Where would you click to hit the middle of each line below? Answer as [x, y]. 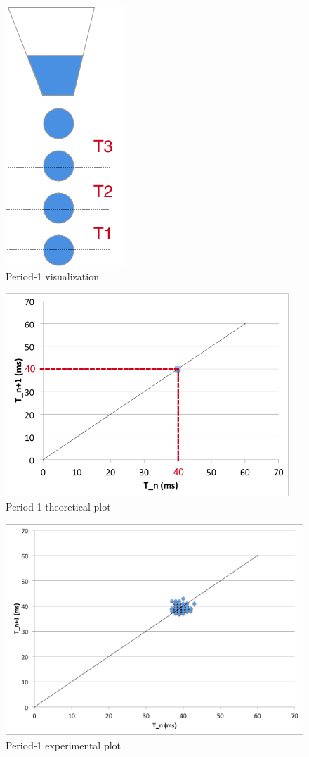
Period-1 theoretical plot [58, 506]
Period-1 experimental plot [64, 745]
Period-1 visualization [52, 276]
